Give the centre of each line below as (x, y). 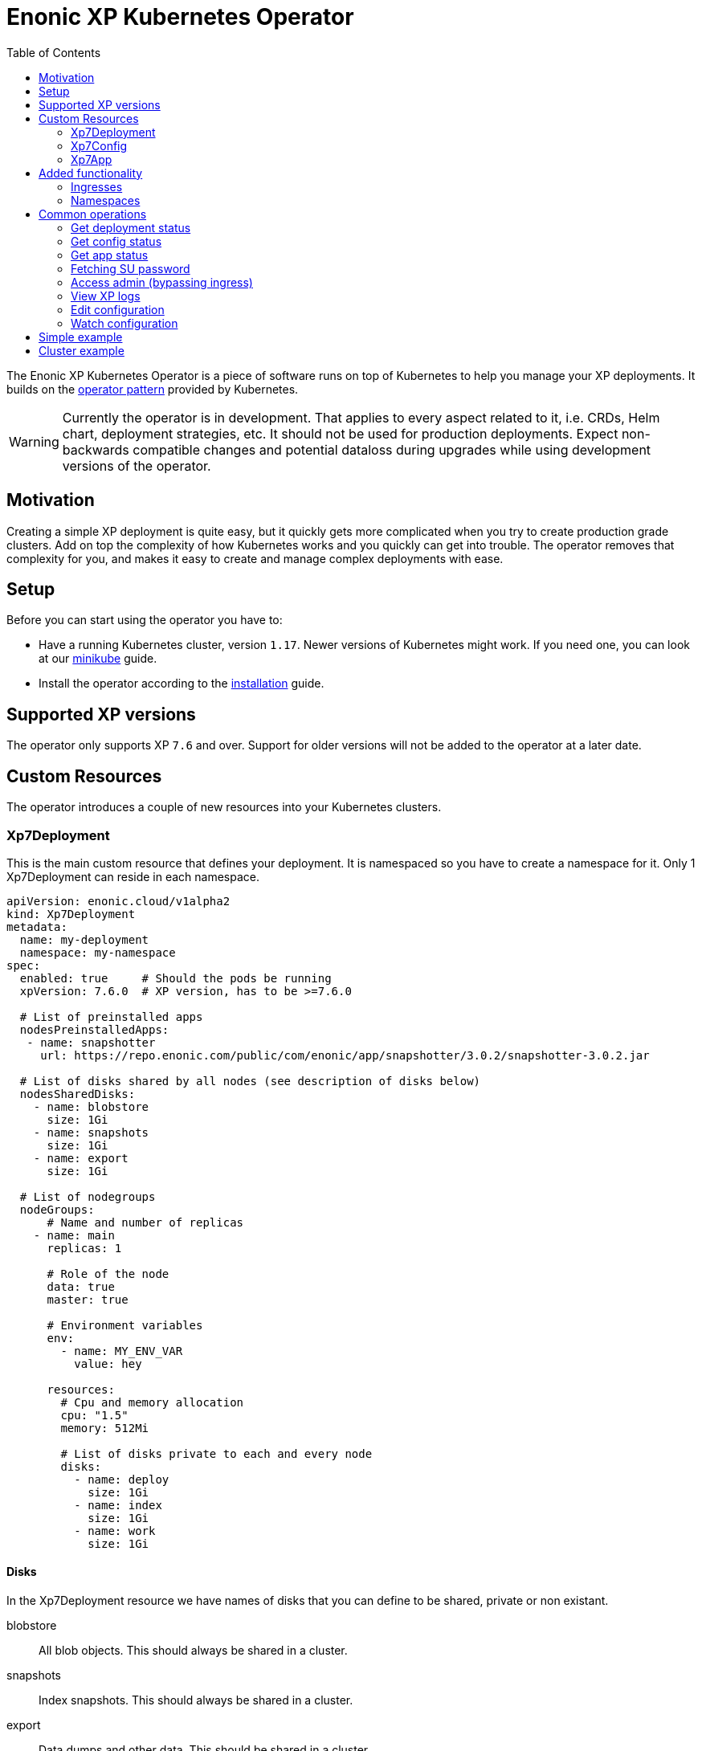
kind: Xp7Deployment (71, 914)
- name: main (74, 1235)
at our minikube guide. (98, 659)
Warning (34, 441)
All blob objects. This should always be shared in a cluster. (193, 1651)
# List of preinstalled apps (111, 1016)
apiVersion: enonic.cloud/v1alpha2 (118, 901)
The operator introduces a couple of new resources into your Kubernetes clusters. (224, 807)
